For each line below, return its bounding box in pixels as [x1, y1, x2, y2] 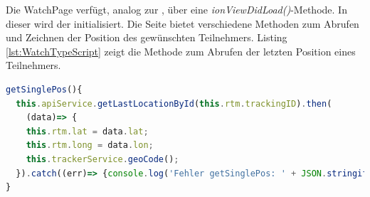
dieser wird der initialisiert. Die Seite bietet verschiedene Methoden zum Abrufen [6, 16, 359, 31]
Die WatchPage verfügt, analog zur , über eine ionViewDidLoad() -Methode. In [6, 2, 347, 16]
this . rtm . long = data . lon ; [26, 140, 154, 151]
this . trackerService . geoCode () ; [26, 154, 179, 164]
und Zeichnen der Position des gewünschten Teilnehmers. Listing [6, 30, 287, 45]
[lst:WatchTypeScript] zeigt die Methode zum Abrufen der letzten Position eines [6, 43, 356, 58]
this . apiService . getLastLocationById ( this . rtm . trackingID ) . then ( [16, 98, 332, 109]
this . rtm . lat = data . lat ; [26, 126, 149, 137]
